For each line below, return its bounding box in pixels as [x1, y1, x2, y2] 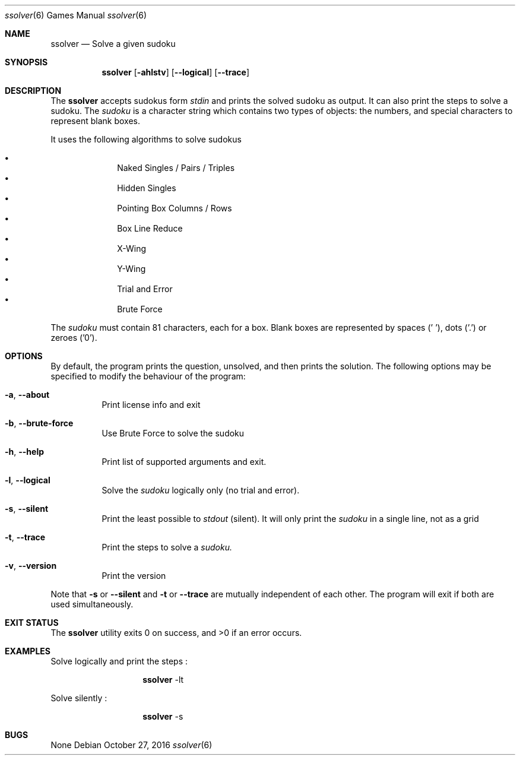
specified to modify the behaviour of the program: [50, 371, 246, 381]
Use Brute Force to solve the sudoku [102, 428, 245, 438]
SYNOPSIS [5, 57, 48, 67]
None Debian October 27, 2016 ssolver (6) [50, 740, 213, 750]
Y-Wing [117, 264, 146, 274]
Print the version [102, 571, 166, 581]
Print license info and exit [102, 400, 201, 410]
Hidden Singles [117, 183, 176, 193]
